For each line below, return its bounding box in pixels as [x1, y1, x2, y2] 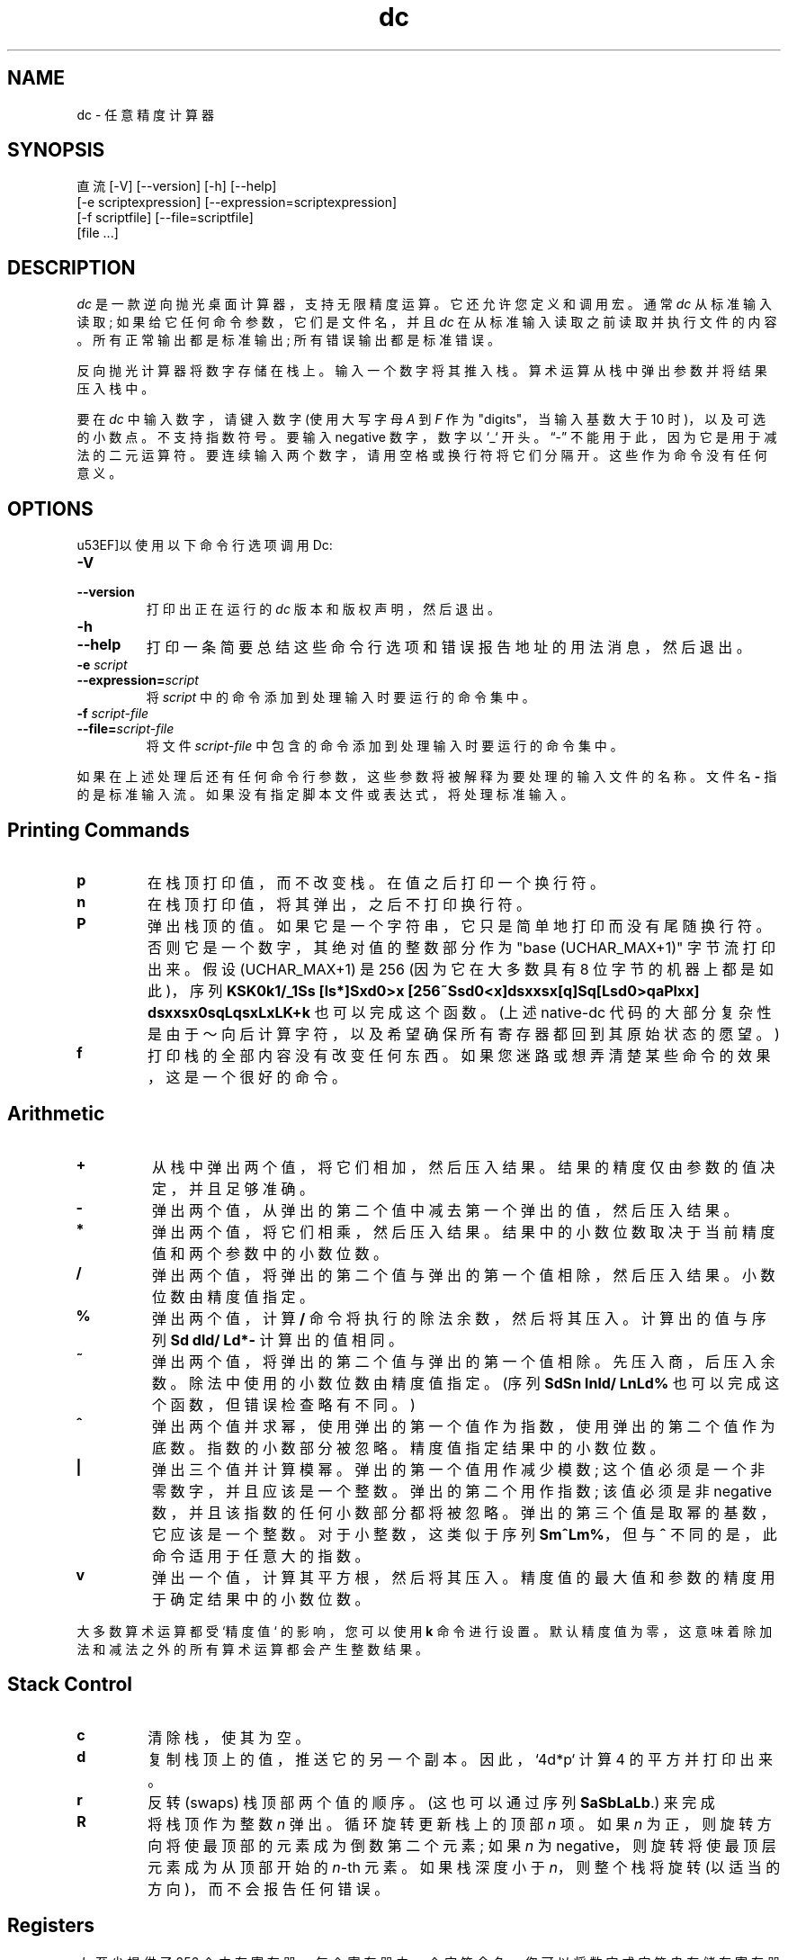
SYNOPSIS [7, 139, 105, 162]
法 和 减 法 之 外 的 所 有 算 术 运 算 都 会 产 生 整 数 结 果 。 [76, 1641, 429, 1657]
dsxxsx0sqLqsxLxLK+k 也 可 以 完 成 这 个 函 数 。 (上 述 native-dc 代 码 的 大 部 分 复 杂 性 [148, 1002, 772, 1021]
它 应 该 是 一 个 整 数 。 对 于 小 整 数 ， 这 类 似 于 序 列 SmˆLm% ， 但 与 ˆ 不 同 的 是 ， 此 [151, 1524, 777, 1543]
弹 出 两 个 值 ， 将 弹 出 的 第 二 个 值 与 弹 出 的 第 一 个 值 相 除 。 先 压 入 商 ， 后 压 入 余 [151, 1352, 775, 1371]
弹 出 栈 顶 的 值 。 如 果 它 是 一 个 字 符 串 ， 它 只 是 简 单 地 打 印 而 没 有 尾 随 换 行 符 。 [148, 916, 771, 935]
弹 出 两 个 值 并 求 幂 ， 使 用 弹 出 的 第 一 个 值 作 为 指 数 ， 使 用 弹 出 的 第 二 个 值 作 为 [151, 1416, 775, 1435]
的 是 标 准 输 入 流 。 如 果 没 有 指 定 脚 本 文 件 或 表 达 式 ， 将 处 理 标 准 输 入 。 [76, 787, 574, 803]
